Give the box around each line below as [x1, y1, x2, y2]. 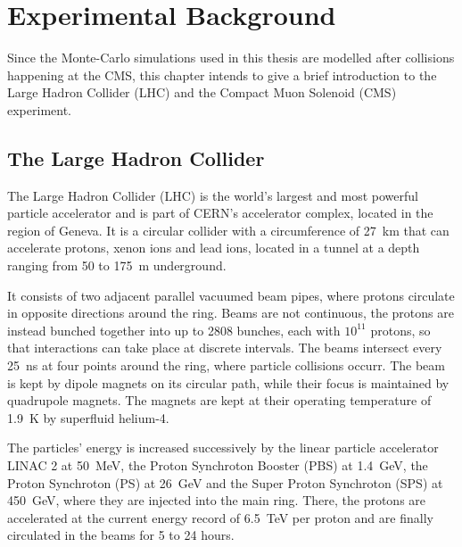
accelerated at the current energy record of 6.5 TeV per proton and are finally [7, 508, 433, 526]
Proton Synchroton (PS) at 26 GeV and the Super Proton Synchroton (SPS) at [7, 473, 443, 492]
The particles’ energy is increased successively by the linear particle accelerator [7, 438, 439, 457]
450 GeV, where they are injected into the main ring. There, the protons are [7, 491, 426, 510]
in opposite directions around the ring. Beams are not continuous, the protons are [7, 303, 454, 322]
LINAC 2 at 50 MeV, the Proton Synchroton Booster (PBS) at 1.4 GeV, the [7, 456, 428, 475]
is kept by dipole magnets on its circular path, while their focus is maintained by [7, 373, 450, 392]
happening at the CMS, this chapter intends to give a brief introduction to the [7, 65, 437, 84]
